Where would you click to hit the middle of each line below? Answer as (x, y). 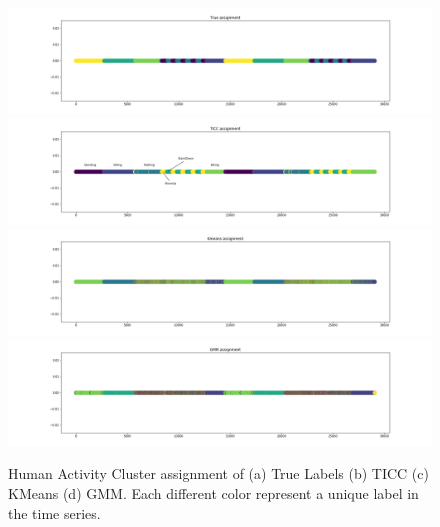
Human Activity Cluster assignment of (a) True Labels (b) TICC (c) (218, 473)
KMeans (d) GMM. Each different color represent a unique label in (213, 492)
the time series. (54, 512)
